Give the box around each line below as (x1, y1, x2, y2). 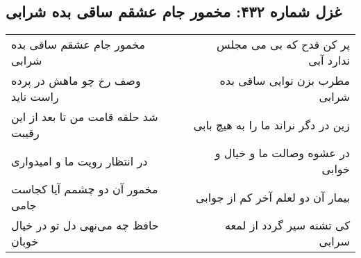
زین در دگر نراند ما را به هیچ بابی (193, 116, 350, 133)
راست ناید (11, 88, 59, 105)
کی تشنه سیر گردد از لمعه (224, 217, 350, 234)
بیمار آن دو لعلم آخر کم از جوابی (195, 188, 350, 205)
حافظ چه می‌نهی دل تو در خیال (11, 217, 159, 234)
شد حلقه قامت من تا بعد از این (11, 108, 158, 125)
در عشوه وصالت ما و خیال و (215, 145, 350, 161)
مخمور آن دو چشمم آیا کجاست (11, 181, 158, 197)
